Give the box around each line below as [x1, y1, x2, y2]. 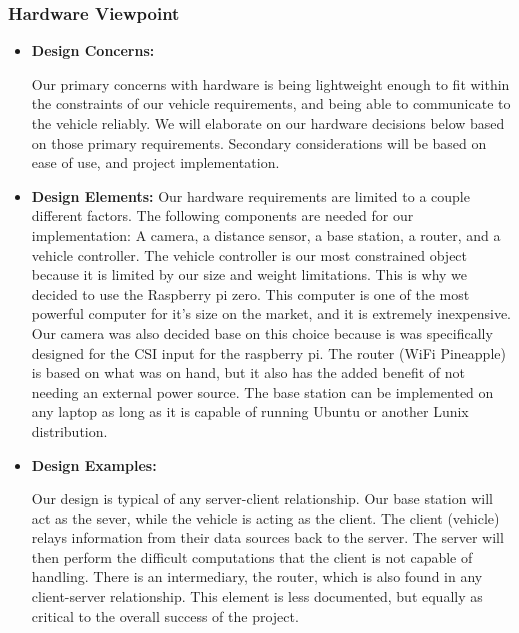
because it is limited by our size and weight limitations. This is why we [31, 264, 468, 285]
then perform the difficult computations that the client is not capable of [31, 546, 473, 567]
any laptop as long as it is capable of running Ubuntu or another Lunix [31, 401, 469, 422]
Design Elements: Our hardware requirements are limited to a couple [31, 185, 470, 206]
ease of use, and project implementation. [31, 152, 280, 173]
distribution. [31, 420, 108, 441]
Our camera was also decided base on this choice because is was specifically [31, 322, 493, 343]
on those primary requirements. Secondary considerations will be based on [31, 132, 487, 153]
